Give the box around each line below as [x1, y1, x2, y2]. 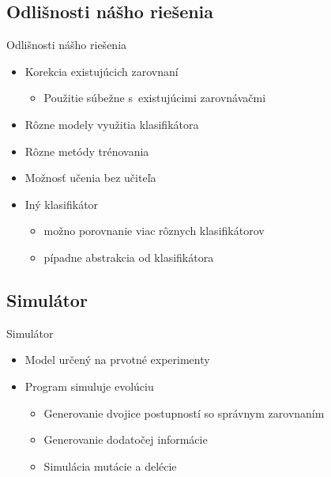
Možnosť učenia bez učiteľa [24, 169, 156, 186]
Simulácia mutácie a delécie [43, 457, 177, 474]
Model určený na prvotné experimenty [24, 351, 210, 368]
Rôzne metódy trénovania [24, 142, 149, 159]
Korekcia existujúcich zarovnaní [24, 62, 179, 79]
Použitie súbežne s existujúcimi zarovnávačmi [43, 89, 266, 106]
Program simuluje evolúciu [24, 377, 154, 394]
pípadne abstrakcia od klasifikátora [43, 248, 214, 265]
